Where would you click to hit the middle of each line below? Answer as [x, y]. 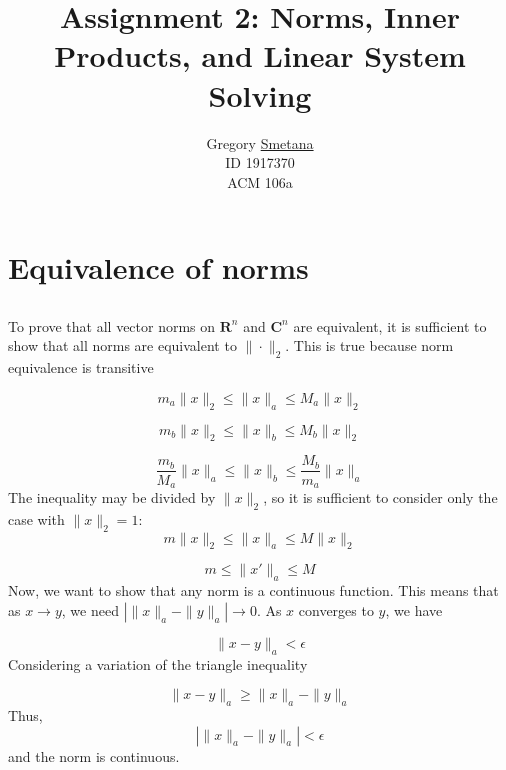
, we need [90, 609]
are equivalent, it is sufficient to [390, 325]
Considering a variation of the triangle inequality [158, 663]
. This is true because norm [369, 345]
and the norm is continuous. [94, 755]
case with [36, 518]
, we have [414, 609]
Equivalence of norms [158, 267]
